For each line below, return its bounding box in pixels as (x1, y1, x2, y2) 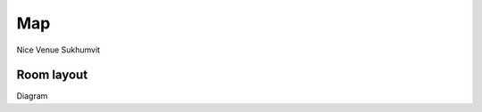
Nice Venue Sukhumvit (16, 44, 101, 55)
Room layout (16, 68, 88, 83)
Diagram (16, 91, 48, 101)
